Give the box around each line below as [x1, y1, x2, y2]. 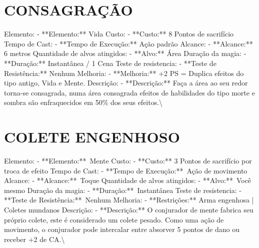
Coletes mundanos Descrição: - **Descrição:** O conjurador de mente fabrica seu [4, 204, 253, 214]
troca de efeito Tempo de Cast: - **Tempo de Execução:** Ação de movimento [4, 165, 247, 175]
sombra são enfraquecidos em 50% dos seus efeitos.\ [4, 97, 163, 107]
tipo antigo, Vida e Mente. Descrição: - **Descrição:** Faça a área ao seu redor [4, 77, 248, 88]
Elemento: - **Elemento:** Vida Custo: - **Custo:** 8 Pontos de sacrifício [4, 28, 234, 39]
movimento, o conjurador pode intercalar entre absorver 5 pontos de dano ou [4, 224, 240, 234]
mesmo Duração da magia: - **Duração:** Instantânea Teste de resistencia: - [4, 184, 241, 195]
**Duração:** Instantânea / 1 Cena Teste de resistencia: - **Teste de [4, 57, 216, 68]
